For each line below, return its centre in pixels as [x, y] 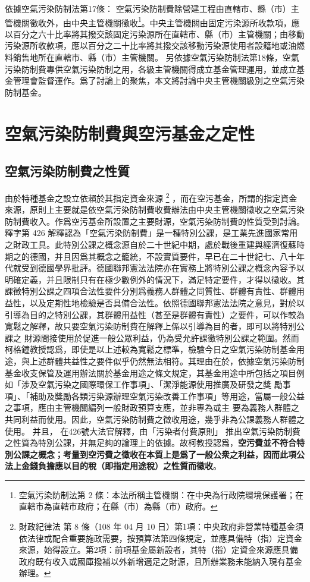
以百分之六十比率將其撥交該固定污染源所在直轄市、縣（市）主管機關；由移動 [155, 34]
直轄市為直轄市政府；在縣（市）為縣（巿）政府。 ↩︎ [118, 506]
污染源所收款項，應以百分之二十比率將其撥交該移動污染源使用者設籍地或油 [151, 45]
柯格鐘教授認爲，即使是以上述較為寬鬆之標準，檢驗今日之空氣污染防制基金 [151, 349]
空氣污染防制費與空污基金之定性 [130, 133]
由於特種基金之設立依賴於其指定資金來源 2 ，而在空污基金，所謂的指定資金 [151, 197]
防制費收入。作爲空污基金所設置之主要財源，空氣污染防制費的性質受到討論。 [155, 221]
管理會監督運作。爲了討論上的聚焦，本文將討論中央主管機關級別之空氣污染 [159, 81]
